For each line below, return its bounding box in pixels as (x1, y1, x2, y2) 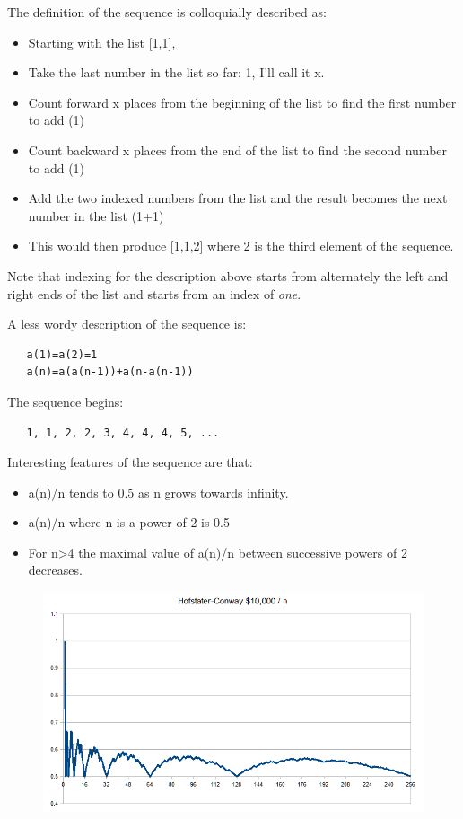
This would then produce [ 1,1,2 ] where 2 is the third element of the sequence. (28, 236, 454, 255)
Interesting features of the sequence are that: (7, 453, 253, 471)
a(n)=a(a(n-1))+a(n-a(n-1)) (26, 365, 194, 379)
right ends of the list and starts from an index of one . (7, 284, 301, 303)
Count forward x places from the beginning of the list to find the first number (28, 92, 457, 111)
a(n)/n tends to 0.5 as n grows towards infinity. (28, 482, 289, 501)
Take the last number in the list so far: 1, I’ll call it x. (28, 63, 325, 82)
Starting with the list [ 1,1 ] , (28, 32, 176, 51)
